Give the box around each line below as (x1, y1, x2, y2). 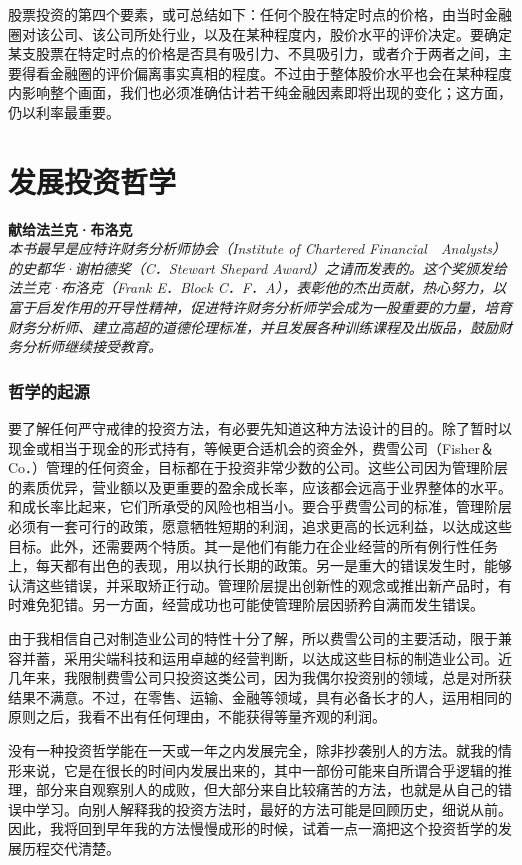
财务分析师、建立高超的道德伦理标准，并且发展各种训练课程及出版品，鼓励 (8, 316, 498, 337)
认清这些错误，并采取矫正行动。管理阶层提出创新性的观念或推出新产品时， (8, 574, 498, 595)
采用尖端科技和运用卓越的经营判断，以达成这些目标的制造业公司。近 (63, 647, 512, 668)
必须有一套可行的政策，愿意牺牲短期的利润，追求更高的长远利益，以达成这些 (8, 516, 512, 537)
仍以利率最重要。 (8, 101, 120, 122)
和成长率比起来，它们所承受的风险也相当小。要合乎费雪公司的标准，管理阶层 (8, 496, 512, 517)
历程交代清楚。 (21, 837, 120, 858)
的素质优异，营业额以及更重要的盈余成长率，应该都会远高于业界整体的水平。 (8, 476, 512, 497)
